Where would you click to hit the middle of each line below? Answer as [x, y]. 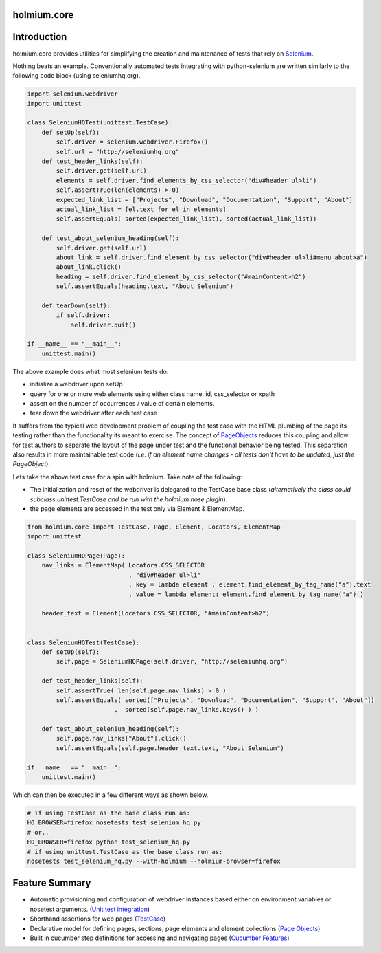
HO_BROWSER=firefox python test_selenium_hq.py [108, 842]
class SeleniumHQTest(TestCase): [83, 642]
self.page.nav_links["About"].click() [121, 738]
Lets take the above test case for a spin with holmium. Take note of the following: [127, 477]
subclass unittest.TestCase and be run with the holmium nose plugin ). [129, 499]
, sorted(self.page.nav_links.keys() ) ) [186, 710]
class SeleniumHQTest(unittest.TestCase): [100, 123]
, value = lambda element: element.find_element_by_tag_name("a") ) [246, 594]
